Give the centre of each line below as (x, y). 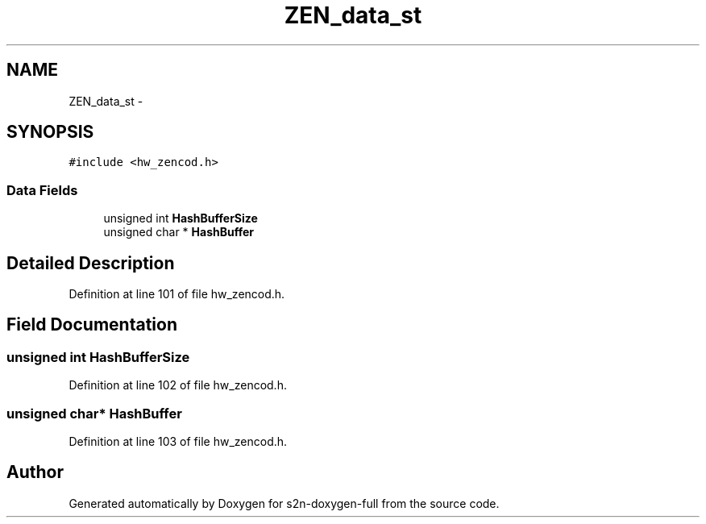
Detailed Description (91, 263)
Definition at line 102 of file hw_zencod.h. (178, 385)
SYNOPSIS (50, 132)
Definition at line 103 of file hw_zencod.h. (178, 441)
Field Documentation (92, 325)
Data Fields (42, 190)
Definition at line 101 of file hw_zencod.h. (177, 294)
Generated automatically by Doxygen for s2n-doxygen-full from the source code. (284, 503)
